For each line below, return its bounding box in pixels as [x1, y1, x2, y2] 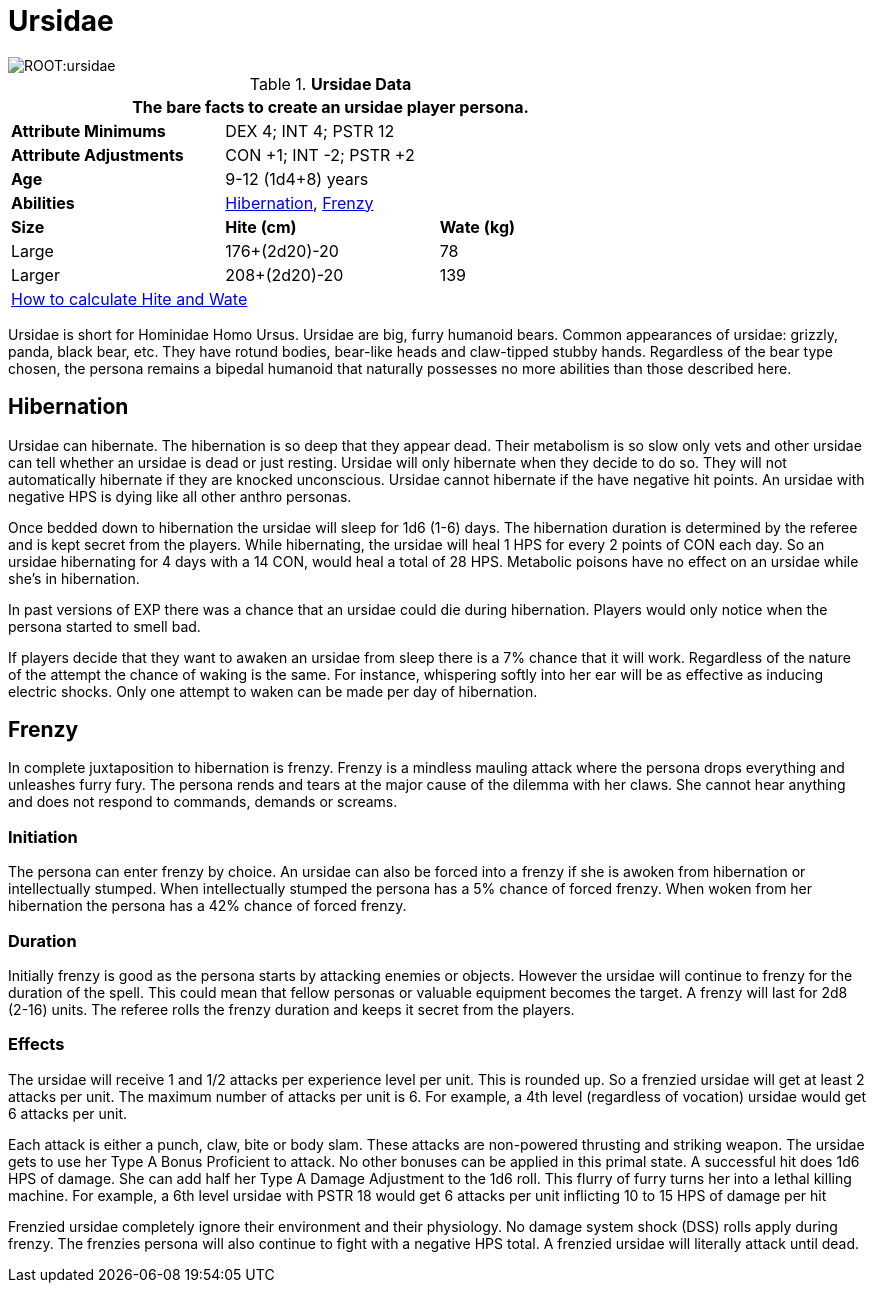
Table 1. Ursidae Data [249, 73, 412, 94]
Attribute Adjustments [11, 144, 184, 165]
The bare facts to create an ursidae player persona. [132, 96, 529, 117]
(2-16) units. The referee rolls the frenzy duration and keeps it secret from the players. [8, 1000, 575, 1018]
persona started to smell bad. [8, 617, 201, 635]
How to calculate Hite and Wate [11, 288, 248, 309]
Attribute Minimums [11, 120, 166, 141]
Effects [8, 1034, 65, 1055]
